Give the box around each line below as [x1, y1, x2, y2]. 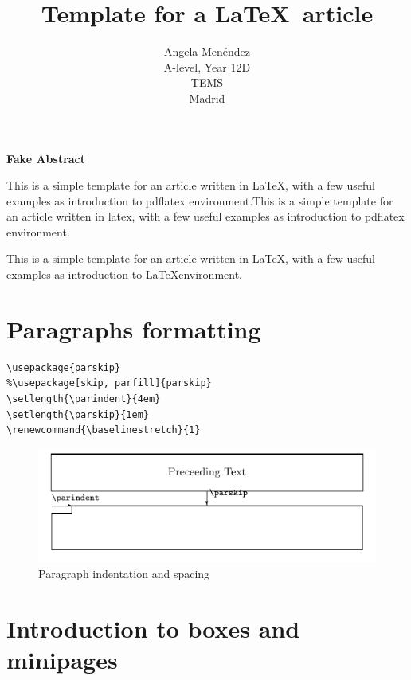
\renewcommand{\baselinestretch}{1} [6, 424, 201, 436]
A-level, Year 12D [163, 58, 251, 75]
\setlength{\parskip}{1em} [6, 408, 149, 420]
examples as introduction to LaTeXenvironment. [6, 266, 242, 283]
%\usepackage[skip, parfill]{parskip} [6, 377, 212, 389]
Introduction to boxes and [6, 612, 300, 644]
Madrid [189, 89, 225, 106]
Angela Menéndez [163, 43, 251, 60]
